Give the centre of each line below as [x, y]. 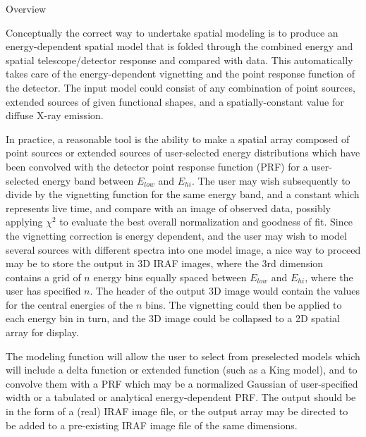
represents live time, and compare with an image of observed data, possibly [168, 208]
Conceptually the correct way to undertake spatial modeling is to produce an [172, 32]
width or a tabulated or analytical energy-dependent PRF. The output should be [181, 397]
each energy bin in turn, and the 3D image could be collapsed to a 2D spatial [173, 318]
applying [24, 222]
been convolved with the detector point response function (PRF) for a [157, 166]
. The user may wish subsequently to [271, 180]
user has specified [43, 291]
